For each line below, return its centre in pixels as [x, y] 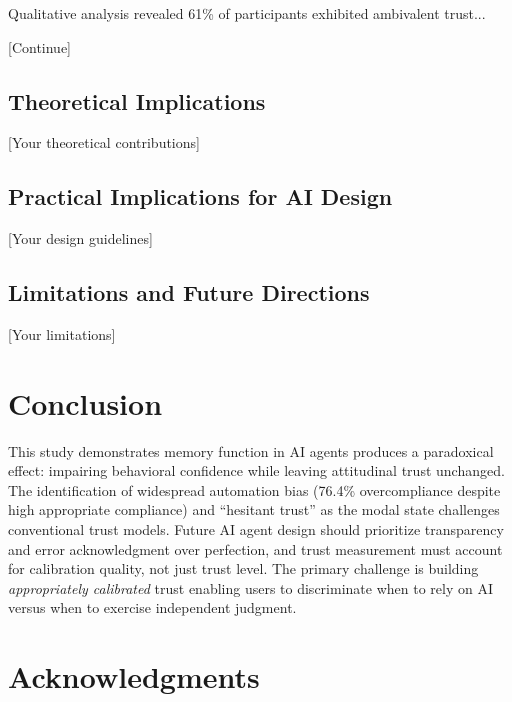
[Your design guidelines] [80, 238]
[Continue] [40, 46]
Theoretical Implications [137, 100]
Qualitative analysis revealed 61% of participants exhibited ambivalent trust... [247, 13]
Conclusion [85, 402]
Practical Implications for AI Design [200, 196]
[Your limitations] [62, 333]
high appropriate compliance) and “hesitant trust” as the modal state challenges [254, 509]
